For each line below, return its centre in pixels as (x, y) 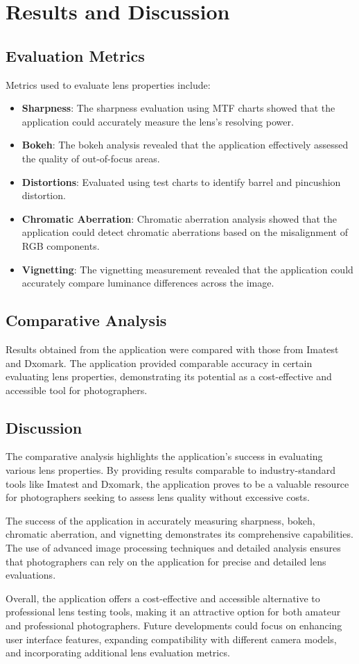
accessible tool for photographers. (77, 390)
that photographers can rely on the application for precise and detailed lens (166, 561)
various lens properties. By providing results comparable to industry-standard (170, 470)
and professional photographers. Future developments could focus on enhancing (174, 625)
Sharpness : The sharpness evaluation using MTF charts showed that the (178, 108)
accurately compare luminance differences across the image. (148, 283)
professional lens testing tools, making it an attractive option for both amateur (173, 612)
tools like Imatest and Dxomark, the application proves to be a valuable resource (177, 483)
